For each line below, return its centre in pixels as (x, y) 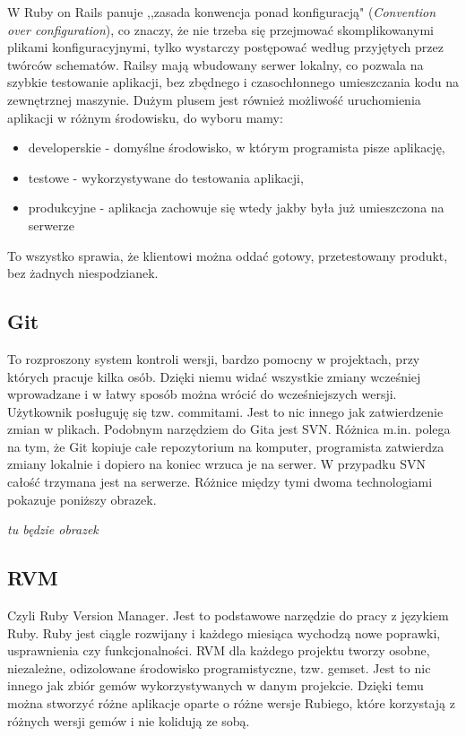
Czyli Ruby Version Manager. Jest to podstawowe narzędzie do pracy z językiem (228, 615)
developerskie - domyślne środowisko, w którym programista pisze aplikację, (237, 147)
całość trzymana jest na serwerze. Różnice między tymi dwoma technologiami (220, 482)
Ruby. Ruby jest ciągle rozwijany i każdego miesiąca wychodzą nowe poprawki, (224, 632)
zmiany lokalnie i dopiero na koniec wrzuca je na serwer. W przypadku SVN (216, 464)
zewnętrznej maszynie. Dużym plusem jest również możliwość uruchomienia (214, 99)
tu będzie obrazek (53, 529)
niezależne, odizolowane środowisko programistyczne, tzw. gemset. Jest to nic (219, 667)
